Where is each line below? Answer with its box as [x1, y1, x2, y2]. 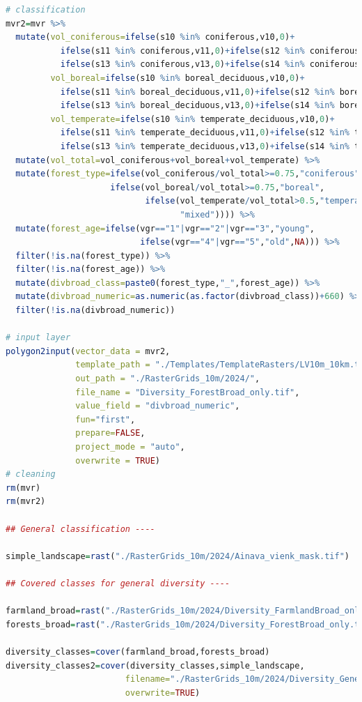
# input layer [6, 333, 71, 343]
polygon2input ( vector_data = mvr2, [6, 346, 171, 356]
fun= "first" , [75, 414, 136, 425]
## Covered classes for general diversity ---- [6, 578, 230, 588]
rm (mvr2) [6, 496, 46, 507]
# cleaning [6, 469, 56, 480]
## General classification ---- [6, 524, 155, 534]
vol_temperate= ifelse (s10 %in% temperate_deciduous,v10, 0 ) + [50, 114, 335, 124]
